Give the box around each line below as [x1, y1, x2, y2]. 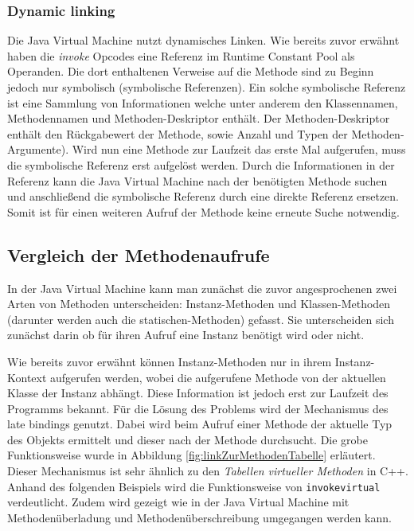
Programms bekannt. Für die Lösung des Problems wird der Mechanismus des [7, 400, 389, 416]
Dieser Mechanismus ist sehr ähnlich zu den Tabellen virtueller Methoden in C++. [7, 463, 408, 479]
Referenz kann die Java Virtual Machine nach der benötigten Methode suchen [7, 172, 388, 189]
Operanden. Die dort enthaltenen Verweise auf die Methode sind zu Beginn [7, 63, 374, 80]
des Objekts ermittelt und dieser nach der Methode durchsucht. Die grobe [7, 431, 368, 447]
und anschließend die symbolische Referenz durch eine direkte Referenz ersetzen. [7, 188, 400, 205]
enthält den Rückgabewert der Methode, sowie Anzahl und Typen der [7, 125, 348, 142]
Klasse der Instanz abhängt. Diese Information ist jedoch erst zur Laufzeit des [7, 385, 389, 401]
